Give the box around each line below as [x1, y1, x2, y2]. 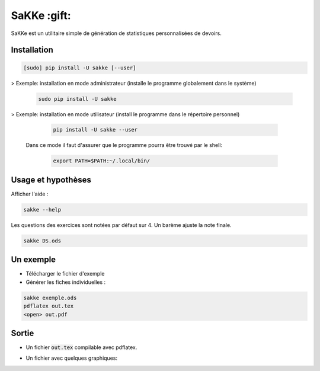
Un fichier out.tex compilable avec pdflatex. [25, 344, 137, 351]
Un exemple [11, 255, 56, 265]
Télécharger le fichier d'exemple [25, 270, 105, 277]
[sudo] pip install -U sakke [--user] [23, 64, 136, 71]
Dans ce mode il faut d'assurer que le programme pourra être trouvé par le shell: [25, 142, 222, 149]
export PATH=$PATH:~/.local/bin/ [53, 158, 151, 164]
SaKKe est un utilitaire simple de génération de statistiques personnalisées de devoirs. [11, 30, 222, 37]
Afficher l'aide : [11, 190, 49, 197]
